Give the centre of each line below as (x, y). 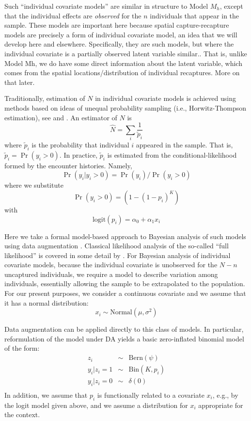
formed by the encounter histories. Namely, (68, 165)
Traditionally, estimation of (45, 98)
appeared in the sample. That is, (184, 144)
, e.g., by (225, 395)
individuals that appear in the (195, 15)
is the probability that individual (80, 144)
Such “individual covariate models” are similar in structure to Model (106, 6)
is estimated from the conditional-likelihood (172, 154)
